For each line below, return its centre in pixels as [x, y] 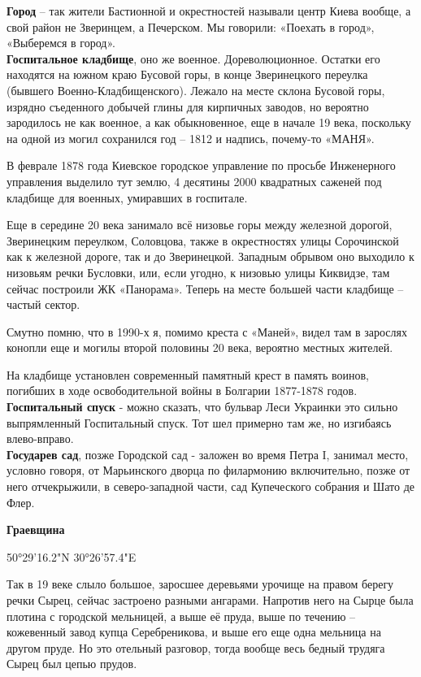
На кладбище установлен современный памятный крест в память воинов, [188, 374]
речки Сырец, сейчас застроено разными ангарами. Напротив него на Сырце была [210, 600]
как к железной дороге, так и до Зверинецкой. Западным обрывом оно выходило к [210, 256]
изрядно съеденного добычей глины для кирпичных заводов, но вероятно [188, 106]
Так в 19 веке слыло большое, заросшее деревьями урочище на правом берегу [200, 584]
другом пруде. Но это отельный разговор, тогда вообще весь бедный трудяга [196, 647]
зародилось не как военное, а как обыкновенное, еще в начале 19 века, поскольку [209, 122]
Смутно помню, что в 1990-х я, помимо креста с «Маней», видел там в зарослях [207, 331]
